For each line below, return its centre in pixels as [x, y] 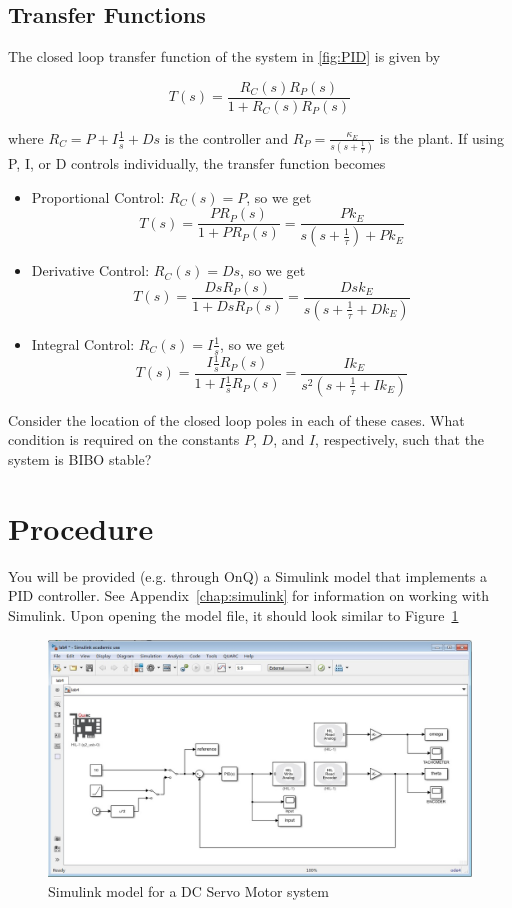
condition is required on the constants [124, 439]
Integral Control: [83, 343]
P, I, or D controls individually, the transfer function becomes [197, 163]
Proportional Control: [98, 196]
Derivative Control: [90, 270]
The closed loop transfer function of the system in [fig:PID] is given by [224, 56]
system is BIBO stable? [80, 459]
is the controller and [226, 137]
